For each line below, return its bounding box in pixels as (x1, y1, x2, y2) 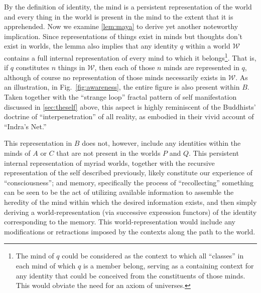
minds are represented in (164, 62, 239, 73)
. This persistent (189, 147, 239, 158)
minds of (4, 147, 31, 158)
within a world (185, 41, 230, 51)
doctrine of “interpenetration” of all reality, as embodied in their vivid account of (4, 111, 254, 122)
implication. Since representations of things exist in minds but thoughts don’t (4, 31, 243, 41)
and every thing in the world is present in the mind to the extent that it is (4, 11, 233, 22)
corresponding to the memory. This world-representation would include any (4, 216, 235, 227)
